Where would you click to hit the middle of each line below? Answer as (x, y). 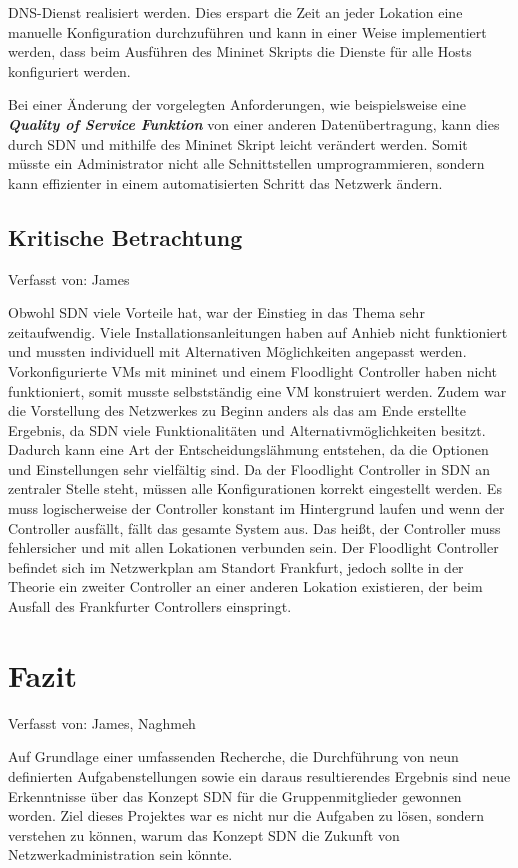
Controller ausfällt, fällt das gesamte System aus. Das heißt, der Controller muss (254, 527)
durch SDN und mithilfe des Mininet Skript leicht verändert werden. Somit (238, 143)
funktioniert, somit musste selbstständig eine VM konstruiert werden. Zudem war (257, 390)
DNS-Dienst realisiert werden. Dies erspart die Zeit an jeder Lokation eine (235, 12)
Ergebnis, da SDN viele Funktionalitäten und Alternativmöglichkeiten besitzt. (247, 429)
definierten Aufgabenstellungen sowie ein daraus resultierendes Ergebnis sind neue (259, 775)
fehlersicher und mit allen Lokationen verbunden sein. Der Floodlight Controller (253, 547)
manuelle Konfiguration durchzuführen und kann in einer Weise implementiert (247, 31)
